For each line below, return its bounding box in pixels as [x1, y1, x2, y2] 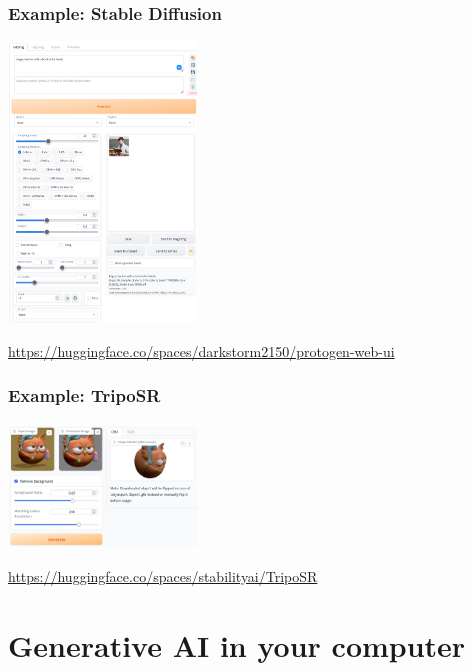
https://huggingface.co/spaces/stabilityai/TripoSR [8, 565, 318, 586]
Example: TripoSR [8, 383, 161, 408]
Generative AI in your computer [8, 624, 466, 665]
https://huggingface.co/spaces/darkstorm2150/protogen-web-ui [8, 340, 395, 361]
